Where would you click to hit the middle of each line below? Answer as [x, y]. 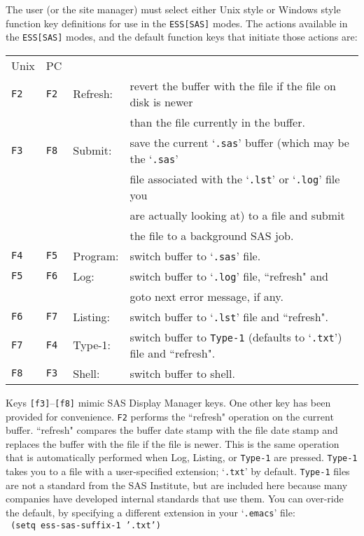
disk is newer [161, 101]
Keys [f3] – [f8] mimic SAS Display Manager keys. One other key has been [168, 402]
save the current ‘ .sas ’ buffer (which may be [239, 142]
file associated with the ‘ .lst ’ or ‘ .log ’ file [235, 178]
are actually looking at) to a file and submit [237, 215]
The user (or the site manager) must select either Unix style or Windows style [173, 9]
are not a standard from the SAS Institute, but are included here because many [177, 485]
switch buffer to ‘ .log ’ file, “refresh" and [229, 276]
